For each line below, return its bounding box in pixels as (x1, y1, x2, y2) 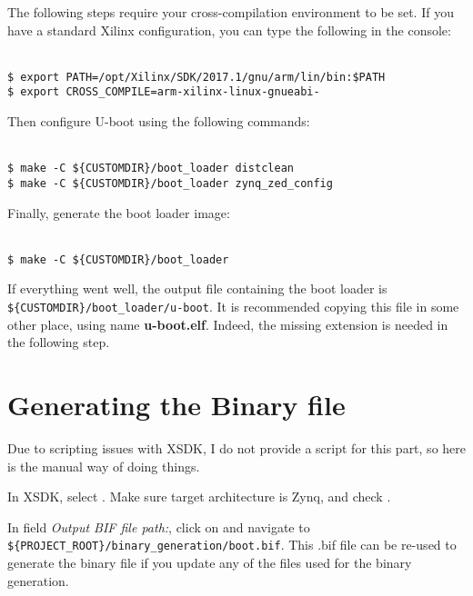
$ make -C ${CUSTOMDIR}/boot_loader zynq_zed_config (7, 176, 333, 190)
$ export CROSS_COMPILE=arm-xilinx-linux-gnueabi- (7, 85, 320, 99)
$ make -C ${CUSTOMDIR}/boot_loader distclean (7, 162, 294, 175)
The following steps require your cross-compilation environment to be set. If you (7, 3, 454, 21)
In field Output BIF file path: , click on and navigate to (7, 517, 310, 536)
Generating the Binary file (7, 386, 346, 423)
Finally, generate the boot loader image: (7, 203, 230, 222)
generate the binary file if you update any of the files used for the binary (7, 553, 412, 572)
